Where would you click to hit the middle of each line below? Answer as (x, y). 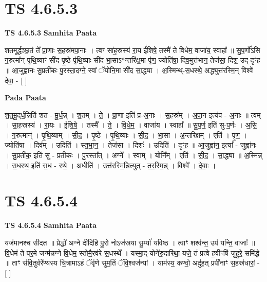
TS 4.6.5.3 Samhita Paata (51, 33)
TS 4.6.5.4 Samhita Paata (51, 225)
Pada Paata (25, 98)
